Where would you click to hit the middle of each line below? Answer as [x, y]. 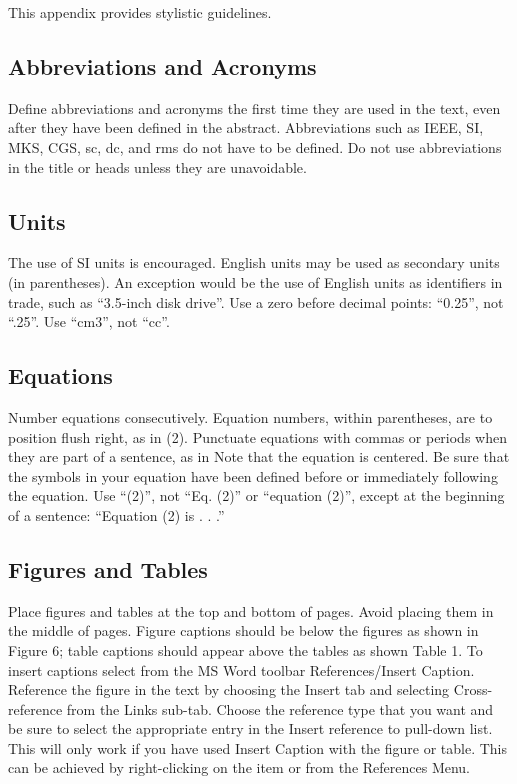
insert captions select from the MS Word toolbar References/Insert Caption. [241, 669]
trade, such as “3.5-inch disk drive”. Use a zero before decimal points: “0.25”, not [256, 301]
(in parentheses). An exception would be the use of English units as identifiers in [255, 281]
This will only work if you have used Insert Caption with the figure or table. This [258, 747]
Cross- [473, 689]
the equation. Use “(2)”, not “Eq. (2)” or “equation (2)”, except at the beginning [256, 495]
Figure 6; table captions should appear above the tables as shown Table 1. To [245, 649]
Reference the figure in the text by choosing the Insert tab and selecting [229, 689]
